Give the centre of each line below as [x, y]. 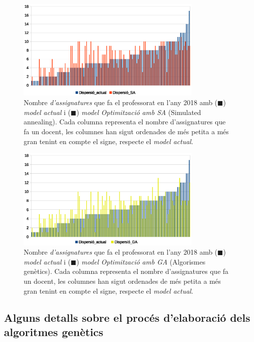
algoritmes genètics [54, 331]
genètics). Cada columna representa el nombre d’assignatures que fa [126, 271]
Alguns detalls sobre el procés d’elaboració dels [127, 317]
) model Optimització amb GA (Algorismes [141, 261]
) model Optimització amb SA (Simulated [139, 112]
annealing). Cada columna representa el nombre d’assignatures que [125, 122]
